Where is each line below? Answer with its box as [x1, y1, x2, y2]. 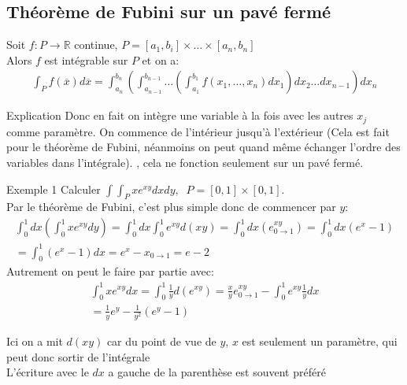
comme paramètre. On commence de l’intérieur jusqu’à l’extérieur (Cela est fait [6, 123, 390, 139]
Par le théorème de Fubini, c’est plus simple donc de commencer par [6, 198, 336, 215]
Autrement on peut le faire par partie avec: [6, 263, 214, 279]
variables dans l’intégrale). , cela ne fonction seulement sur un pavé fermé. [6, 154, 364, 171]
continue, [74, 36, 118, 53]
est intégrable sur [44, 51, 128, 68]
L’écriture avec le [6, 364, 89, 380]
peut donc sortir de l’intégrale [6, 348, 150, 365]
